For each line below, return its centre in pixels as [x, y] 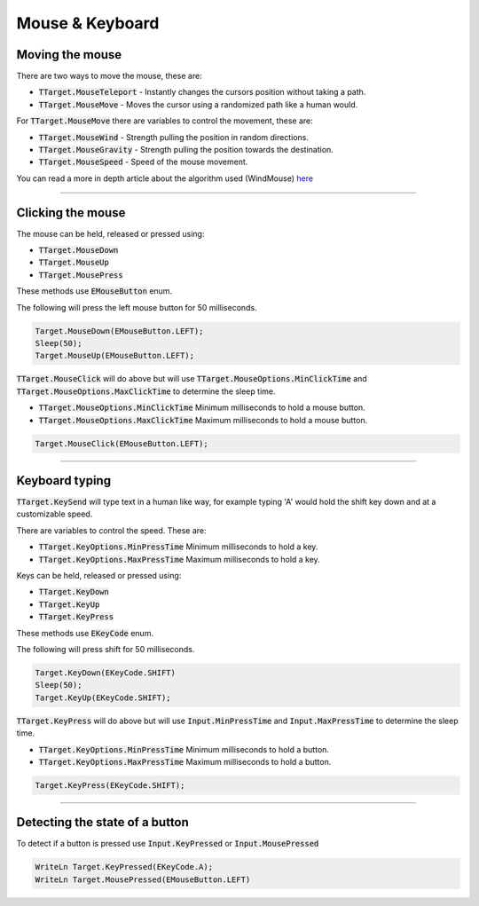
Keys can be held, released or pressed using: [99, 576]
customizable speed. [55, 514]
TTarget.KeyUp [69, 604]
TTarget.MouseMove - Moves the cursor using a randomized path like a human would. [198, 104]
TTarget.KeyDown [74, 592]
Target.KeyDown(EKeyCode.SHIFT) [106, 673]
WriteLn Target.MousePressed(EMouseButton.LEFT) [143, 879]
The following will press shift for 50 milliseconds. [106, 649]
